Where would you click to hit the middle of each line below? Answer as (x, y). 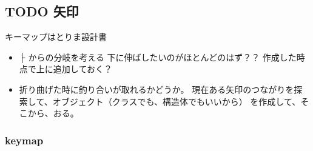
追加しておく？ (82, 69)
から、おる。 (53, 113)
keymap (24, 140)
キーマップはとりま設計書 (56, 37)
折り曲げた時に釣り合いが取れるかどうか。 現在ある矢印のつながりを (156, 89)
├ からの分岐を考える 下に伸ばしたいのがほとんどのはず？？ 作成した (158, 57)
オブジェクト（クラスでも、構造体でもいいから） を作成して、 (177, 101)
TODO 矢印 (42, 11)
